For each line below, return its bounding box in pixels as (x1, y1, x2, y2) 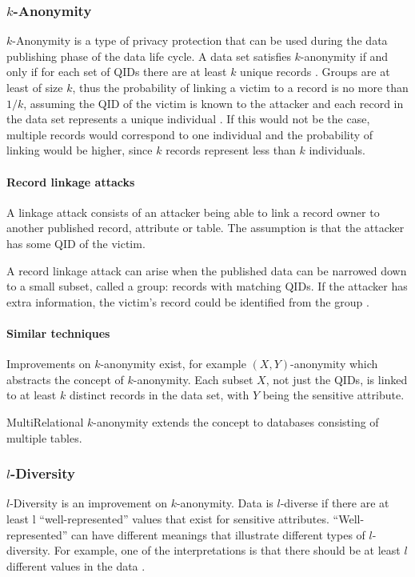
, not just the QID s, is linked (265, 371, 408, 387)
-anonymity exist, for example (100, 355, 246, 372)
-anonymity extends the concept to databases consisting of (93, 413, 379, 430)
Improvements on (6, 355, 91, 372)
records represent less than (166, 142, 296, 158)
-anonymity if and (300, 47, 389, 64)
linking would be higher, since (6, 142, 153, 158)
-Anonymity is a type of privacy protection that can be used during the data (12, 32, 388, 49)
